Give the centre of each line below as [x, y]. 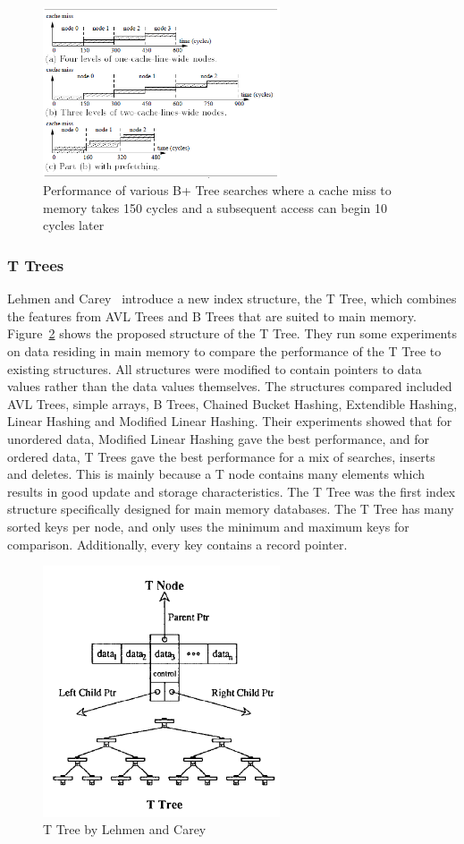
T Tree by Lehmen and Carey [125, 829]
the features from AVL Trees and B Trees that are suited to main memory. [212, 315]
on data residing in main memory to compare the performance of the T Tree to [224, 351]
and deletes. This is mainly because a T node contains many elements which [216, 474]
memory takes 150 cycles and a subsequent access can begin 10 [215, 207]
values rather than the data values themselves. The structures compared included [230, 386]
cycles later [74, 225]
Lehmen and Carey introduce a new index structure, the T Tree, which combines [232, 298]
